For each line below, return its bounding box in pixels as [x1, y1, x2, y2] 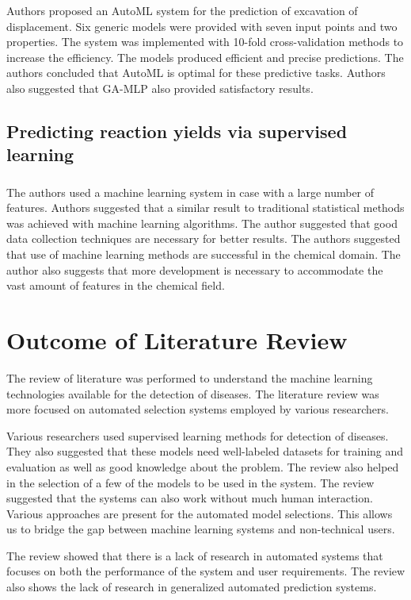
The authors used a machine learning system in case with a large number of [6, 183, 375, 200]
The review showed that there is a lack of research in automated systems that [6, 547, 383, 563]
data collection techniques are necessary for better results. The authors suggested [6, 230, 401, 247]
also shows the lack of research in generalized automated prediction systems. [6, 579, 377, 595]
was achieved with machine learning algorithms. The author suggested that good [6, 214, 398, 231]
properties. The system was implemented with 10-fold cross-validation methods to [6, 33, 404, 50]
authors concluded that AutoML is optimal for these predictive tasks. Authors [6, 64, 386, 81]
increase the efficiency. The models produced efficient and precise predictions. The [6, 48, 404, 65]
